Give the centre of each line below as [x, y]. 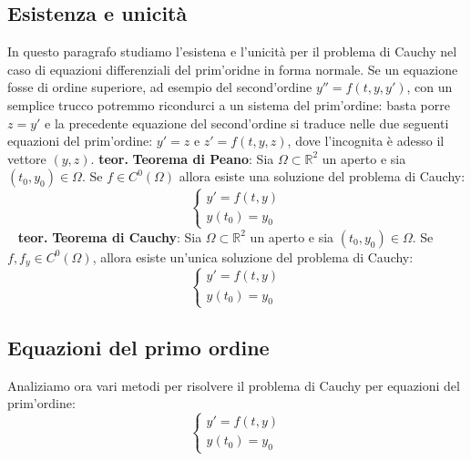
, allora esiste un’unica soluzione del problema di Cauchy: [253, 256]
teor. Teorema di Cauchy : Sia [110, 236]
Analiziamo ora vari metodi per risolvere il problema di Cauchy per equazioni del [234, 385]
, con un [430, 87]
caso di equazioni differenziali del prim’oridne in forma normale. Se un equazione [233, 69]
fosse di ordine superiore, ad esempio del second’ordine [160, 87]
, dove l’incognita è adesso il [366, 141]
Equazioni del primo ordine [138, 347]
